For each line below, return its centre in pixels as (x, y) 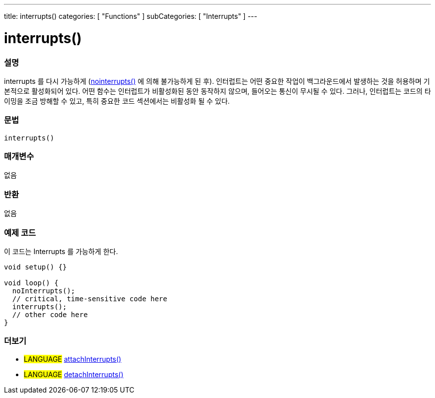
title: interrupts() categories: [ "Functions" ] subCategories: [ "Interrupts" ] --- (131, 16)
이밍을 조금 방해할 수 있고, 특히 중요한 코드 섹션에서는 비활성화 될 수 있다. (117, 101)
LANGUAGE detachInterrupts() (74, 374)
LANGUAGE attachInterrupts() (73, 359)
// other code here (50, 314)
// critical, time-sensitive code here (90, 298)
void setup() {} (36, 267)
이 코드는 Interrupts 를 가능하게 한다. (61, 251)
